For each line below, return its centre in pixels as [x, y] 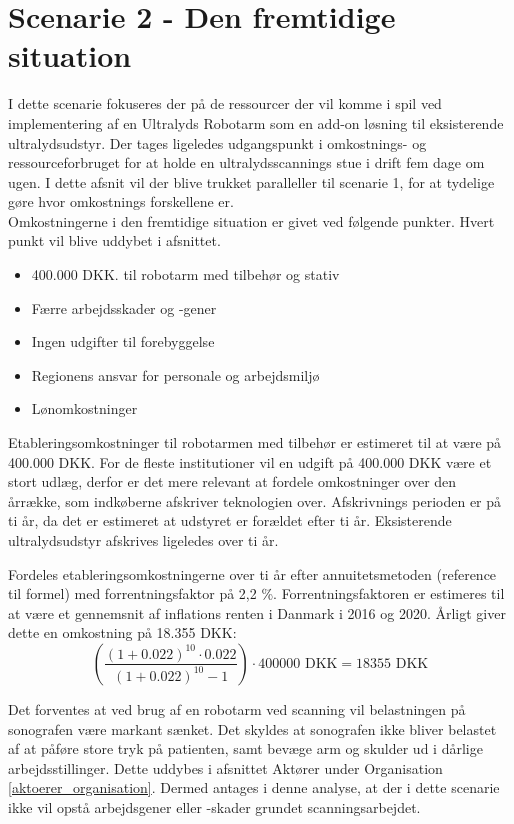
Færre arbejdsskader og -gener [124, 307]
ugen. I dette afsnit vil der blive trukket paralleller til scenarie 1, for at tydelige [251, 181]
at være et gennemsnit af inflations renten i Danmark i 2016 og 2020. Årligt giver [257, 612]
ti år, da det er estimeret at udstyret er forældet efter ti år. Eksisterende [230, 520]
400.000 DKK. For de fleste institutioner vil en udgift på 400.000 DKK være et [250, 461]
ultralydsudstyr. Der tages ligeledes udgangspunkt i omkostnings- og [217, 142]
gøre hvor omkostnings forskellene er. [121, 201]
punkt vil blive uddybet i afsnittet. [114, 240]
